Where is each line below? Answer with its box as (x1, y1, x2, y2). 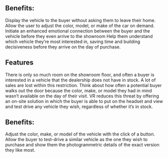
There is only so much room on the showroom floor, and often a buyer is (5, 71, 154, 77)
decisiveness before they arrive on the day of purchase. (5, 43, 121, 49)
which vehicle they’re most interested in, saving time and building (5, 38, 140, 44)
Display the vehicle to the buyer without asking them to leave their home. (5, 17, 156, 23)
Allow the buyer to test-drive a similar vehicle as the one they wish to (5, 136, 148, 142)
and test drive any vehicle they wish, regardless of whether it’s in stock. (5, 103, 153, 109)
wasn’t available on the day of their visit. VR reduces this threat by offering (5, 92, 159, 99)
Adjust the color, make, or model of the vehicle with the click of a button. (5, 131, 155, 137)
